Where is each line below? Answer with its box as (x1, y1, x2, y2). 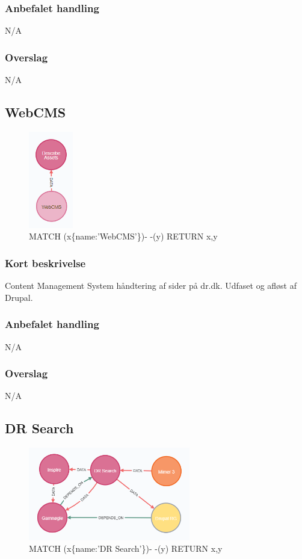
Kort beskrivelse (5, 255, 86, 270)
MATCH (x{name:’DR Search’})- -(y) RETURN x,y (29, 542, 223, 555)
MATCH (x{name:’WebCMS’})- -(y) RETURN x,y (29, 230, 218, 242)
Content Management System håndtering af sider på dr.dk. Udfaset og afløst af (5, 279, 297, 292)
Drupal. (5, 291, 33, 303)
